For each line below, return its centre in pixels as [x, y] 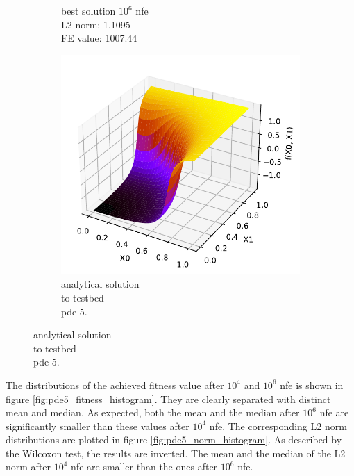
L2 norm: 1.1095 [96, 24]
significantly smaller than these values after [98, 426]
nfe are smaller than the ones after [144, 467]
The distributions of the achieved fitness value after [115, 385]
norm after [28, 467]
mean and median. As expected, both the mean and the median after [153, 412]
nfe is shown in [312, 385]
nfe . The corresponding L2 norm [278, 426]
